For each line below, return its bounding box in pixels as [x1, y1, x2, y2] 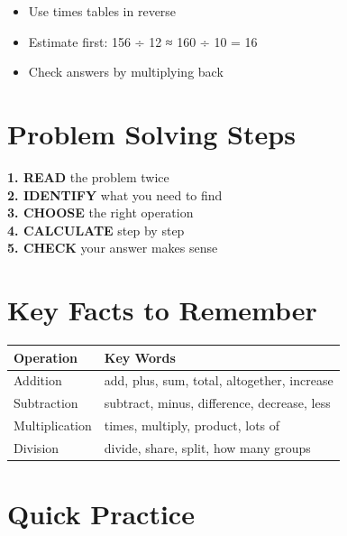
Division [14, 438, 59, 457]
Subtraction [14, 393, 78, 412]
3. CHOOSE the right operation [7, 203, 194, 222]
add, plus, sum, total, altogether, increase [104, 371, 333, 390]
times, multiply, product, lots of [104, 416, 280, 435]
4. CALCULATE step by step [7, 220, 185, 239]
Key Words [104, 347, 176, 366]
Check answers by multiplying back [28, 62, 224, 81]
